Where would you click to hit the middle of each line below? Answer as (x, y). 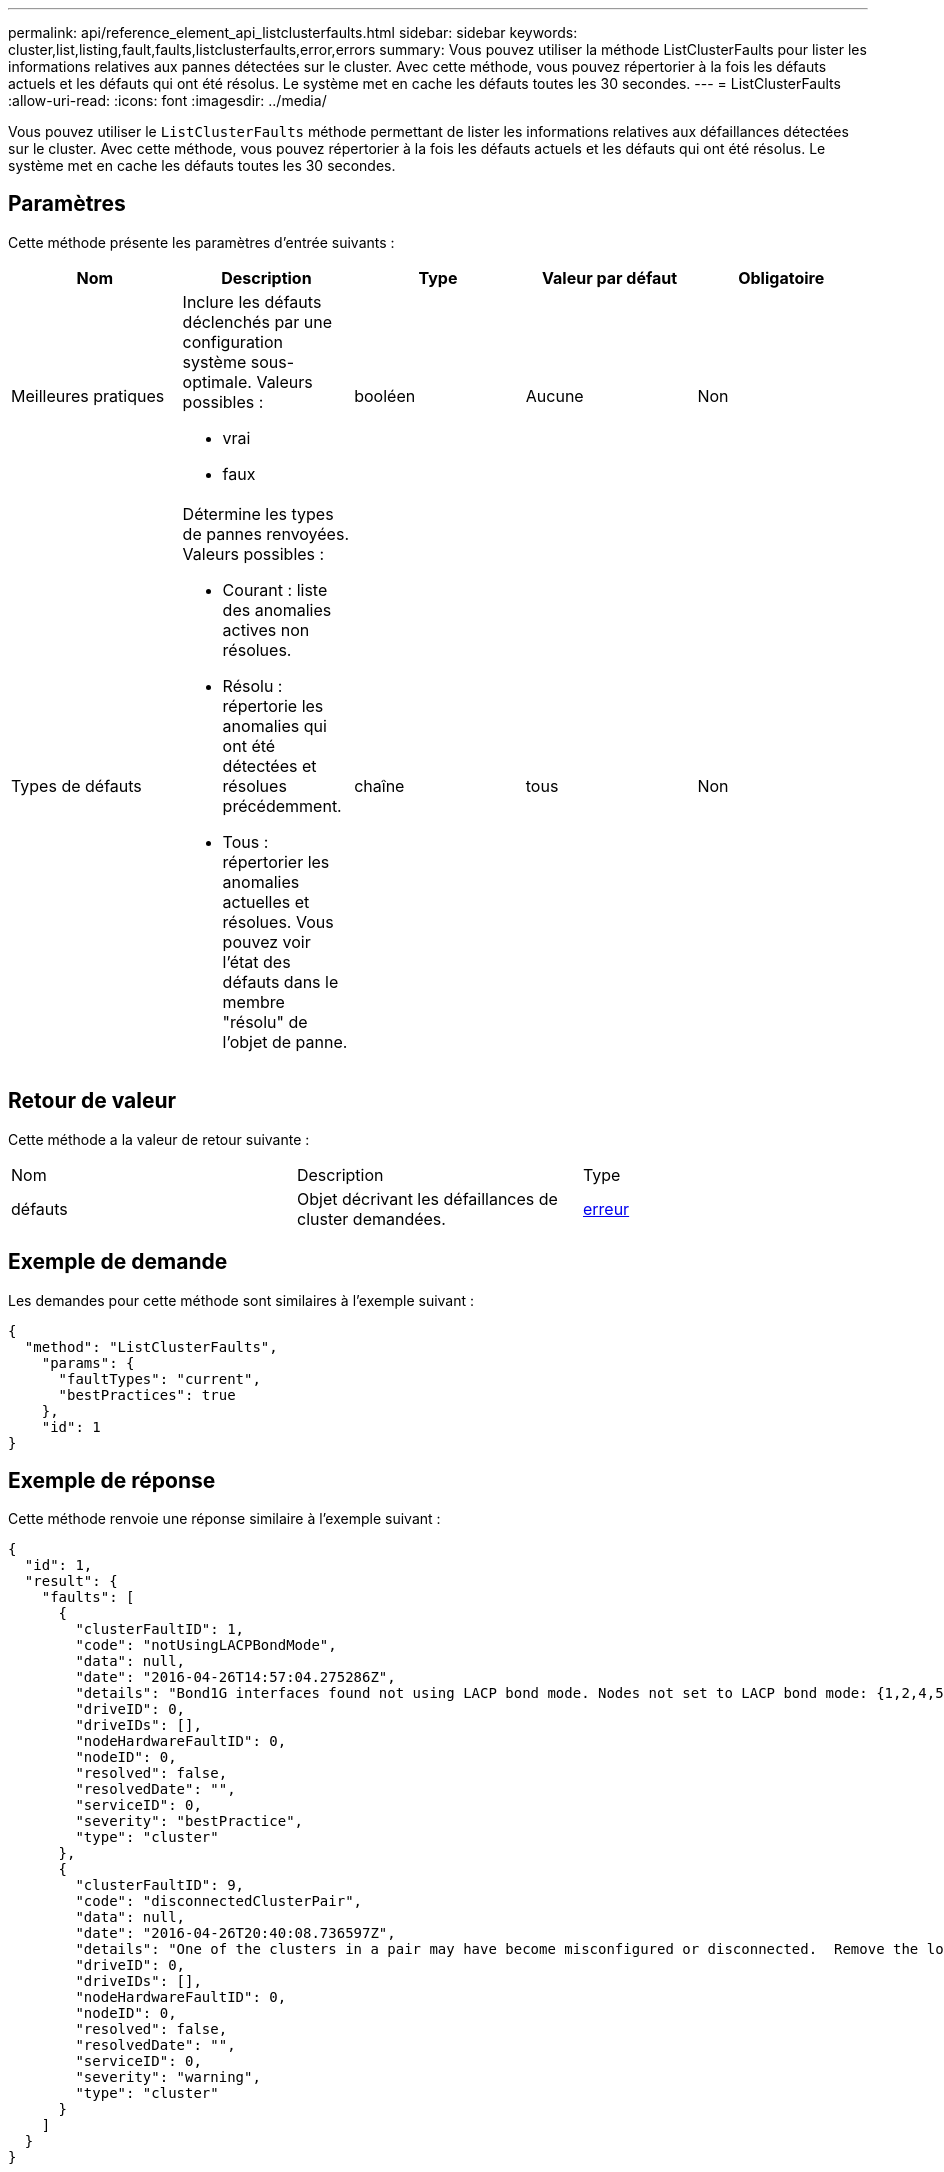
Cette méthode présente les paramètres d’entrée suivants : (201, 242)
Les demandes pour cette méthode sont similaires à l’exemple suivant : (241, 1300)
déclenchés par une (257, 321)
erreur (606, 1208)
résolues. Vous (278, 921)
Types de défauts (76, 785)
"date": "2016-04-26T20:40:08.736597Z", (235, 1933)
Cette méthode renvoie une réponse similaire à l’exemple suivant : (224, 1519)
